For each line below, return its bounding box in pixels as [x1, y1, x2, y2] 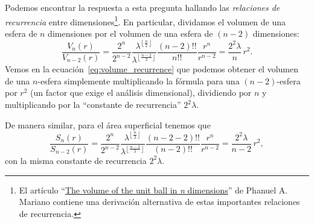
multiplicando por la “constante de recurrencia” [5, 98, 181, 110]
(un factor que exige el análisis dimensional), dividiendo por [30, 86, 252, 99]
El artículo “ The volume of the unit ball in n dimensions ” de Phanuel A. [19, 183, 288, 196]
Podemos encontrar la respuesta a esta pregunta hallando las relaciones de [5, 1, 280, 13]
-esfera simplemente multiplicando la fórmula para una [37, 74, 240, 87]
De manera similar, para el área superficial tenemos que [5, 118, 211, 131]
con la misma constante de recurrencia [5, 154, 147, 166]
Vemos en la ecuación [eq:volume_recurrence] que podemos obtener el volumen [5, 63, 298, 75]
